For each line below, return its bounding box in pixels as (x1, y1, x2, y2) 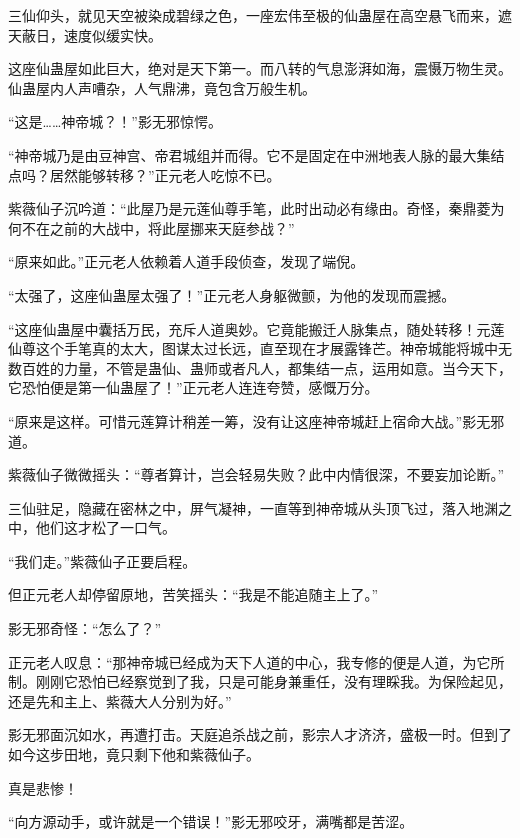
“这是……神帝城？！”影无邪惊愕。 (8, 111, 222, 132)
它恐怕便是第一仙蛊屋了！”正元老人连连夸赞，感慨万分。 (8, 377, 379, 398)
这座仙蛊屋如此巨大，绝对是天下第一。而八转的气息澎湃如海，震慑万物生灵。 (8, 58, 512, 79)
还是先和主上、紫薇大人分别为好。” (8, 690, 232, 711)
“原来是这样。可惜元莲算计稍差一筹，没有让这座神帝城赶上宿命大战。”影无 (8, 410, 491, 431)
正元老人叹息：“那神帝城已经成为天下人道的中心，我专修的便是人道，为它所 (8, 651, 505, 672)
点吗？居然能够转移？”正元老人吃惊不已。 (8, 164, 281, 185)
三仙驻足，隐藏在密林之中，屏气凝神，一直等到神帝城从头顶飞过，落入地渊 (8, 497, 498, 518)
